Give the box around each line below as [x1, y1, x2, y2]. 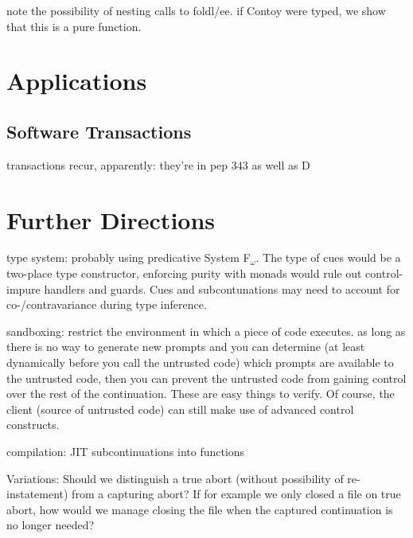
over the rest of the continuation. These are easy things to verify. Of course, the [6, 385, 395, 402]
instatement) [6, 485, 68, 502]
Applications [6, 64, 147, 97]
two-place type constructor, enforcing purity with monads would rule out [6, 265, 362, 282]
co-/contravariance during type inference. [6, 296, 207, 313]
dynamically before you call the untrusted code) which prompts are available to [6, 354, 394, 371]
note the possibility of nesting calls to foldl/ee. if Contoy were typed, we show [6, 2, 386, 18]
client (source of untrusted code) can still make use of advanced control [6, 400, 354, 417]
